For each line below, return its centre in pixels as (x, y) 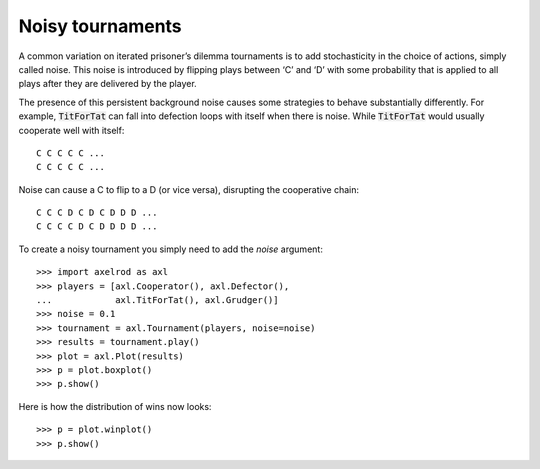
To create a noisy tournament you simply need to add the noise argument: (171, 249)
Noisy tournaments (100, 26)
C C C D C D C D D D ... (97, 213)
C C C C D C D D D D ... (97, 226)
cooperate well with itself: (71, 130)
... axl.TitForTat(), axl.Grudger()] (157, 300)
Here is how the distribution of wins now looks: (115, 406)
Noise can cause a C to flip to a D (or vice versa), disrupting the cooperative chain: (189, 189)
